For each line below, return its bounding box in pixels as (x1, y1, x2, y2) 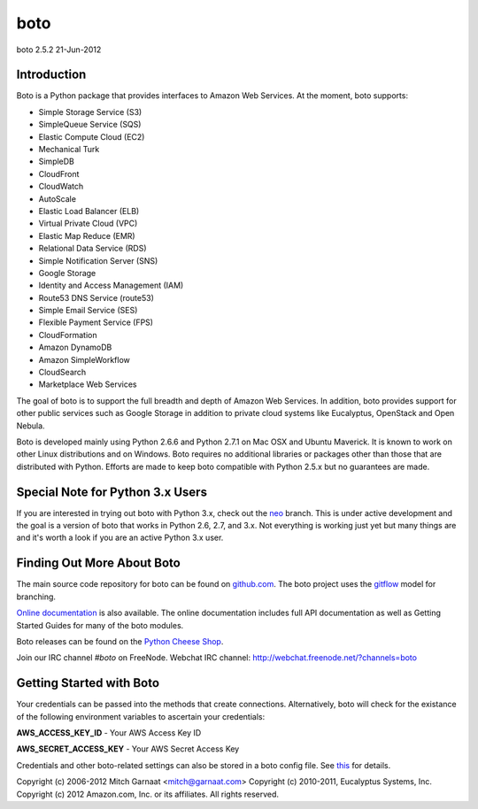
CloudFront (38, 168, 80, 179)
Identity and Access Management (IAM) (38, 280, 184, 291)
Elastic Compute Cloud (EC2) (38, 131, 145, 142)
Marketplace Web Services (38, 379, 137, 389)
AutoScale (38, 193, 77, 204)
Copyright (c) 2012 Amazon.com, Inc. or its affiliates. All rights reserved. (16, 789, 279, 799)
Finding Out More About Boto (16, 556, 181, 571)
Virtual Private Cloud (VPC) (38, 218, 138, 229)
